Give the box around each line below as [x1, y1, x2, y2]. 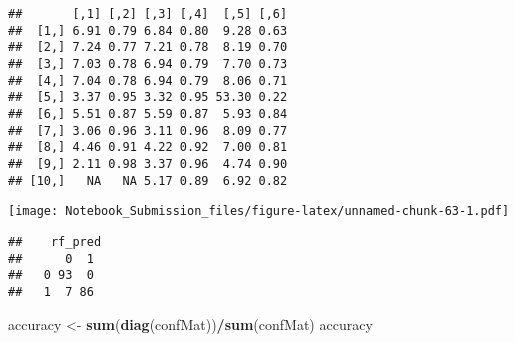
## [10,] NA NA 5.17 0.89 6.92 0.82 [8, 173, 288, 188]
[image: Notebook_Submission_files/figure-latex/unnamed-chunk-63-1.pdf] [8, 204, 510, 219]
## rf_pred [8, 234, 102, 249]
